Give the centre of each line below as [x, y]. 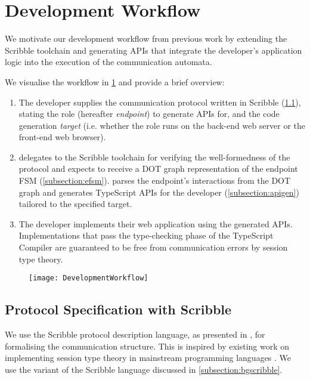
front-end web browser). [62, 137]
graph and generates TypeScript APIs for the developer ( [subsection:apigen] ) [159, 192]
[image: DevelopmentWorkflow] [89, 278]
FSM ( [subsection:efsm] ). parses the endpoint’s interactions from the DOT [155, 180]
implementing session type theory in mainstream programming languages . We [148, 358]
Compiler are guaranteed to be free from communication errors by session [153, 247]
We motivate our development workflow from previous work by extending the [146, 38]
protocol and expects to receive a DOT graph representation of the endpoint [158, 169]
